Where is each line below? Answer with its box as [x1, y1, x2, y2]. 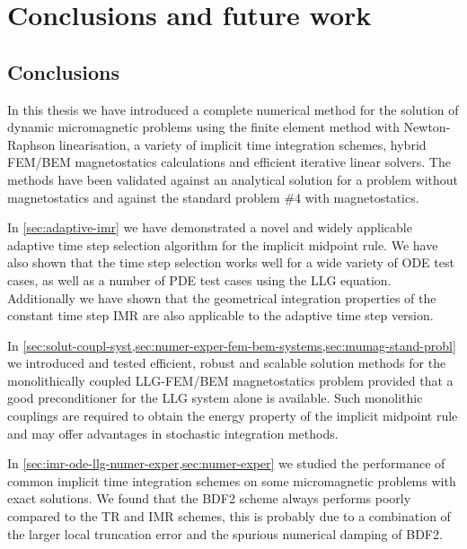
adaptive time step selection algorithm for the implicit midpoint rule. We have [7, 235, 438, 254]
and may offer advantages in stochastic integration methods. [7, 423, 339, 442]
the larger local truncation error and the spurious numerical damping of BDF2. [7, 524, 443, 543]
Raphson [7, 135, 56, 153]
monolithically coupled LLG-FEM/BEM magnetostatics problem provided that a [7, 370, 454, 389]
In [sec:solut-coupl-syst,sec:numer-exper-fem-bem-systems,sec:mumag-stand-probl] [7, 335, 456, 354]
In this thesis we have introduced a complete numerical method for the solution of [7, 100, 459, 118]
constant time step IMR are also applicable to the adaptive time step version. [7, 306, 434, 325]
